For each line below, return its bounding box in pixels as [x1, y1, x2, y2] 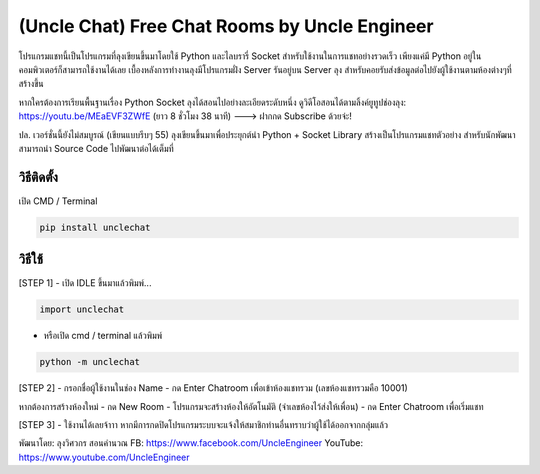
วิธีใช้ [18, 251, 44, 268]
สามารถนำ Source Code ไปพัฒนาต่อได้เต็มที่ [18, 142, 174, 154]
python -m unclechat [39, 356, 140, 368]
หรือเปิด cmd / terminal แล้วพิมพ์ [43, 330, 163, 342]
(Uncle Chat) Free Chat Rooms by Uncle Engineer [18, 15, 434, 37]
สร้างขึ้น [18, 78, 44, 90]
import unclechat [39, 304, 125, 315]
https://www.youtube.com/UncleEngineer [18, 451, 190, 463]
